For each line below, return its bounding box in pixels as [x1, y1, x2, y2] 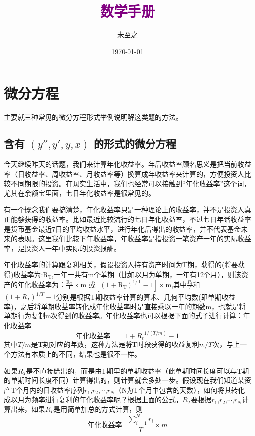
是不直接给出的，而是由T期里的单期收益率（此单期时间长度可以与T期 [26, 365, 249, 375]
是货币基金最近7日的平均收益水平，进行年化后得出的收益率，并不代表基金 [4, 223, 241, 234]
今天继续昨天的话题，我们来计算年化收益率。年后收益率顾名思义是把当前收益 [4, 159, 251, 169]
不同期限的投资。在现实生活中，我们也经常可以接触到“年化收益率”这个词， [10, 178, 251, 188]
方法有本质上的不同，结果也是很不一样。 [10, 348, 141, 359]
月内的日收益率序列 [23, 384, 85, 395]
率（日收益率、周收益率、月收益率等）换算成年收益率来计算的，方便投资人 [4, 168, 244, 179]
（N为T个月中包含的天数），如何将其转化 [114, 384, 245, 395]
